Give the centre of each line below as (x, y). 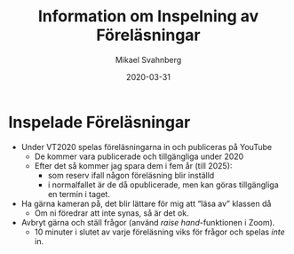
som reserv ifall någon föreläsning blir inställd (131, 175)
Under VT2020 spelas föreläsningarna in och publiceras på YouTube (147, 147)
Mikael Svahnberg (148, 60)
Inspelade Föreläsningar (99, 122)
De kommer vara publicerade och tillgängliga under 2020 (139, 156)
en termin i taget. (79, 194)
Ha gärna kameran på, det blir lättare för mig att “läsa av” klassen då (146, 203)
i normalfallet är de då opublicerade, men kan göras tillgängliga (163, 185)
